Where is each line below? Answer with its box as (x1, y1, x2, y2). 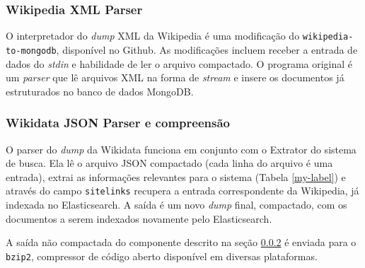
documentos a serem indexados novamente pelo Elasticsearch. (6, 211, 272, 226)
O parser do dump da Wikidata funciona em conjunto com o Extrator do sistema (6, 141, 357, 156)
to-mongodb (6, 45, 57, 56)
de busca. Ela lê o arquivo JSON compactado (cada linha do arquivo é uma (6, 156, 333, 170)
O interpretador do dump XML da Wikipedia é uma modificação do (6, 28, 300, 43)
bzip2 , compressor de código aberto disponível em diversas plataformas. (6, 248, 318, 263)
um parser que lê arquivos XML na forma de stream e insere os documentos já (6, 70, 344, 85)
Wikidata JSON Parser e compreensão (6, 114, 230, 132)
